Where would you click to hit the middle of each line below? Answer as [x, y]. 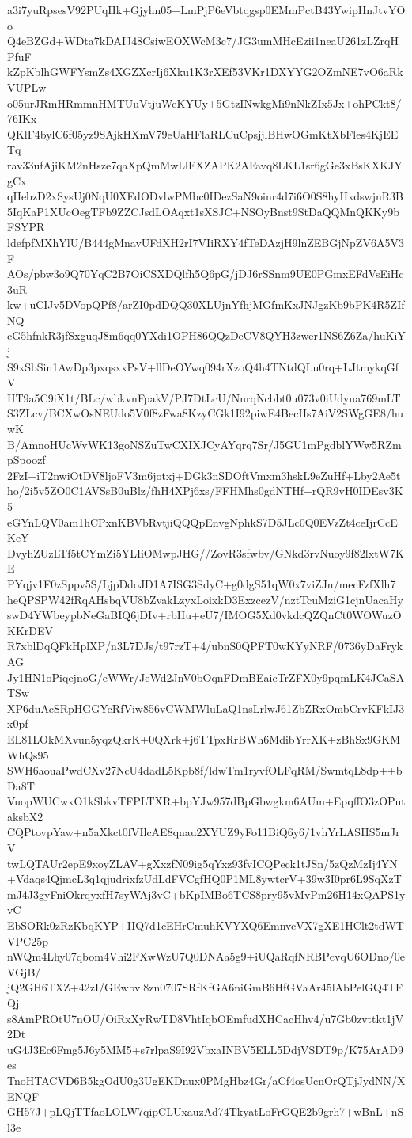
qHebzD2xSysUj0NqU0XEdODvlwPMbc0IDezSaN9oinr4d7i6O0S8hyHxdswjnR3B [205, 196]
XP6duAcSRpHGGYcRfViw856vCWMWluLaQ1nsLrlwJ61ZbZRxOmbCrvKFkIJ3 [206, 708]
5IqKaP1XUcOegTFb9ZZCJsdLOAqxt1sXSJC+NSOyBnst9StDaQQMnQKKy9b [203, 211]
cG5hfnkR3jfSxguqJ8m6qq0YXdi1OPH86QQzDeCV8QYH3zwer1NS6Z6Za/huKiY [206, 335]
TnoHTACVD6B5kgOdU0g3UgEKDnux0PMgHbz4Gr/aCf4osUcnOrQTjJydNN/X [206, 1080]
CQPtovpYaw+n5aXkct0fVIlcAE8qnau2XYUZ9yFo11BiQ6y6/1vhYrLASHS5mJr [204, 832]
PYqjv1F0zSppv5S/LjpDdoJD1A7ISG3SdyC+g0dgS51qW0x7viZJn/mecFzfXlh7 [202, 583]
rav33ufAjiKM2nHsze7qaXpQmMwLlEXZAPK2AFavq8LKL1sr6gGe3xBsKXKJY [205, 164]
